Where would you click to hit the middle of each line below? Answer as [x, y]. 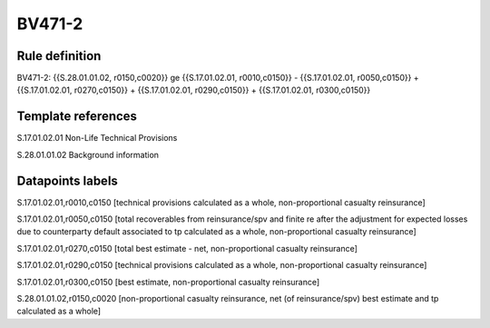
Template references [77, 117]
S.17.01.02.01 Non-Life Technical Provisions [97, 138]
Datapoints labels [67, 180]
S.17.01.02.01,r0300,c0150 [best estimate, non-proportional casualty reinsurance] [168, 282]
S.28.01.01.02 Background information [88, 154]
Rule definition [59, 56]
